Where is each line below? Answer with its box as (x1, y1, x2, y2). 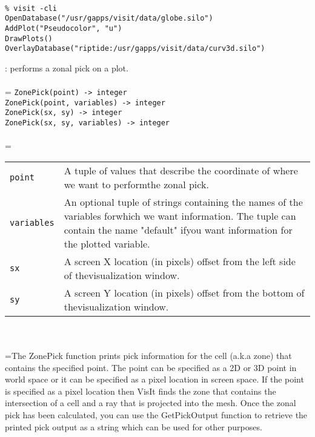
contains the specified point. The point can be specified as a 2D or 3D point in (5, 361, 297, 373)
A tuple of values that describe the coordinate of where (64, 163, 298, 177)
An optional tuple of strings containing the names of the (64, 194, 303, 209)
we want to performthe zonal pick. (64, 177, 209, 191)
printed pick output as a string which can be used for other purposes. (5, 420, 262, 433)
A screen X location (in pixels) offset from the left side (64, 254, 296, 268)
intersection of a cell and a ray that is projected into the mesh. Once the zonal (5, 396, 296, 409)
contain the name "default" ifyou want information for (64, 222, 293, 237)
